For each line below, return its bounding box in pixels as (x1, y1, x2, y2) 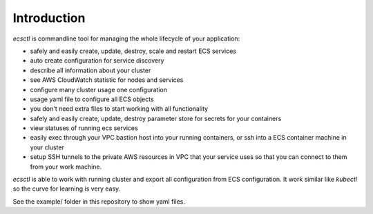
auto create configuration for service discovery (30, 56, 164, 65)
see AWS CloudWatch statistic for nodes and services (30, 76, 184, 84)
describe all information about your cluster (30, 66, 151, 74)
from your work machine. (30, 162, 102, 171)
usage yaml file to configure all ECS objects (30, 95, 155, 103)
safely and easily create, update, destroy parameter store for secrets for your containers (30, 114, 282, 122)
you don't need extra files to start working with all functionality (30, 105, 209, 113)
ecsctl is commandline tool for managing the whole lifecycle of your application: (12, 34, 240, 43)
